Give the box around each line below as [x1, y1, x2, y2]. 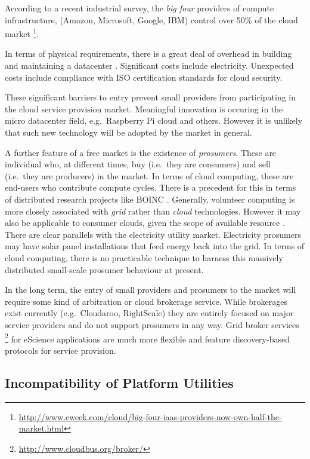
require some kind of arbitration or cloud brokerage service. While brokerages [5, 295, 287, 307]
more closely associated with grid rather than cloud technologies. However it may [5, 204, 301, 217]
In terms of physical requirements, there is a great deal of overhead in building [5, 47, 292, 60]
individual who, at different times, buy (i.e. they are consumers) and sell [5, 158, 271, 170]
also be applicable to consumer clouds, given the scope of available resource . [5, 216, 285, 229]
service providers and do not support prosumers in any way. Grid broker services [5, 318, 299, 331]
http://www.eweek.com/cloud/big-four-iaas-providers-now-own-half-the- [18, 410, 282, 423]
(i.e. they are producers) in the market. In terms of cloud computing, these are [5, 169, 294, 182]
